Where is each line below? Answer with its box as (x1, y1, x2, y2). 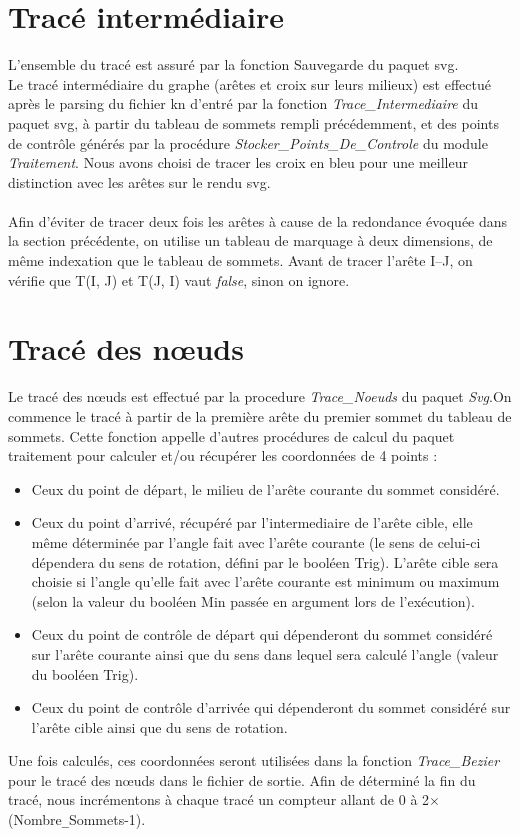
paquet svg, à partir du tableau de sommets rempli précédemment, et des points (8, 112, 499, 133)
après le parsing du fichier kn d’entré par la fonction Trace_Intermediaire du (8, 93, 479, 114)
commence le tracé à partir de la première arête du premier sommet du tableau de (8, 405, 512, 426)
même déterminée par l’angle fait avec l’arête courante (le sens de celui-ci (31, 531, 481, 552)
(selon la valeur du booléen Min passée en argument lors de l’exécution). (31, 590, 475, 611)
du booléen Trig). (31, 663, 139, 684)
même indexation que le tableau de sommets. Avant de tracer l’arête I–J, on (8, 250, 473, 271)
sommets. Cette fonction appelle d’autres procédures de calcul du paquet (8, 425, 455, 446)
